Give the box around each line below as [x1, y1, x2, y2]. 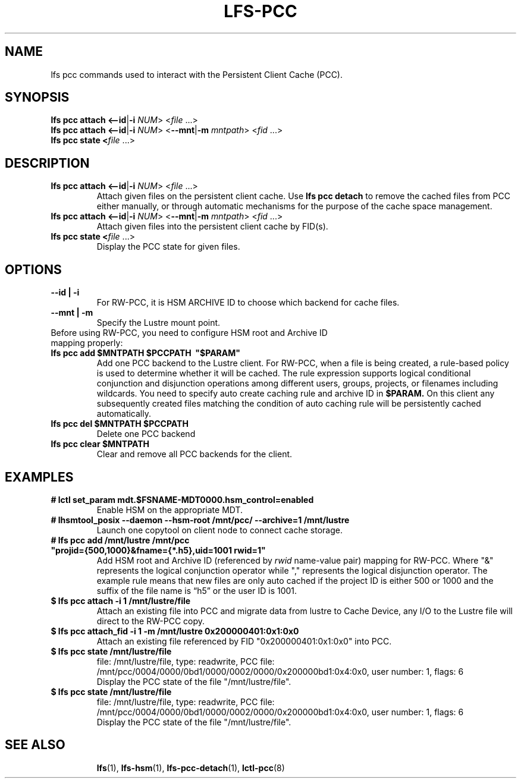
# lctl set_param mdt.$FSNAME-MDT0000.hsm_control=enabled [51, 494, 314, 505]
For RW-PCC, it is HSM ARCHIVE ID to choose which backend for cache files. [96, 297, 400, 308]
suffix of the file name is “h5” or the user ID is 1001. [96, 585, 297, 596]
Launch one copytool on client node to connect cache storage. [96, 524, 343, 535]
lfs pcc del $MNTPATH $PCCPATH [51, 419, 189, 429]
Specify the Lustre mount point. [96, 317, 221, 328]
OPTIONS [5, 262, 62, 277]
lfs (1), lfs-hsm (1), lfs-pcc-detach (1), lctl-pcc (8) [96, 762, 285, 773]
